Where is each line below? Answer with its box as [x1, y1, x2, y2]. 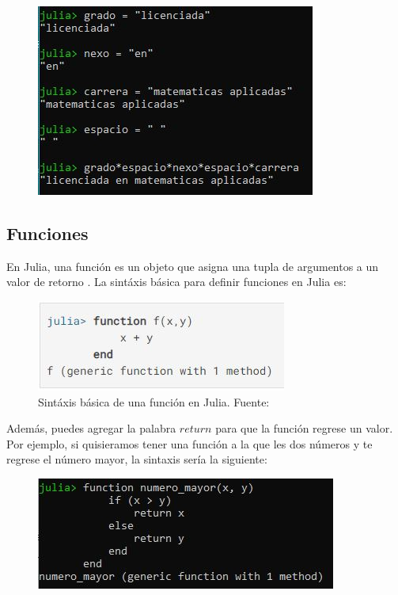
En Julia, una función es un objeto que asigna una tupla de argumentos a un [6, 257, 379, 274]
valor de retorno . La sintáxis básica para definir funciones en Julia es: [6, 273, 347, 290]
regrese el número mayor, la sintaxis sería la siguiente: [6, 451, 267, 467]
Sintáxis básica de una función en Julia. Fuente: [38, 393, 270, 410]
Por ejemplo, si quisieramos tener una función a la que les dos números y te [6, 435, 373, 452]
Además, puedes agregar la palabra [6, 420, 176, 437]
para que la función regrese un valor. [215, 420, 393, 437]
